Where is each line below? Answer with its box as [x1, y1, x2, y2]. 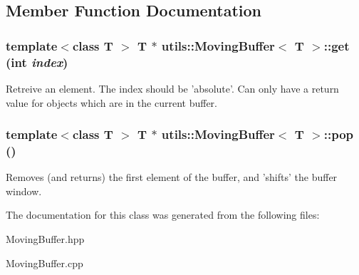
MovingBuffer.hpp [6, 232, 85, 247]
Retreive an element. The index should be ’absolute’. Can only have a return [6, 81, 339, 95]
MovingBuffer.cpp [6, 255, 83, 270]
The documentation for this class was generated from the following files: [6, 207, 320, 222]
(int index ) [6, 53, 68, 71]
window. [6, 183, 42, 198]
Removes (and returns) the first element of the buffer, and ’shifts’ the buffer [6, 170, 338, 185]
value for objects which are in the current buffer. [6, 95, 217, 110]
